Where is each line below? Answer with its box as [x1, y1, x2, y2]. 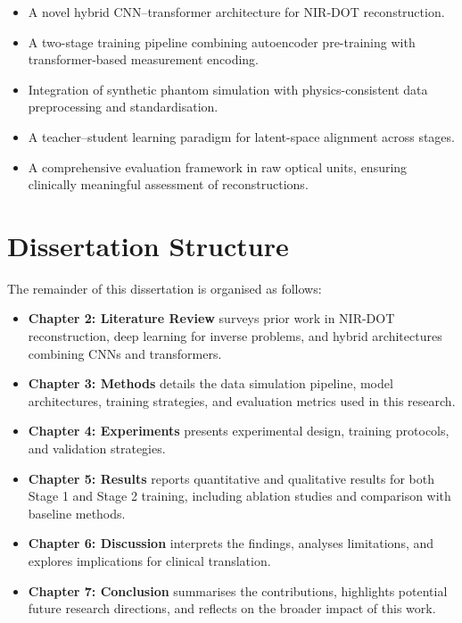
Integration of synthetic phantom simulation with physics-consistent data [28, 79, 428, 98]
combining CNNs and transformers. [28, 344, 222, 362]
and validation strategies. [28, 439, 166, 458]
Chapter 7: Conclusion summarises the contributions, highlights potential [28, 581, 448, 600]
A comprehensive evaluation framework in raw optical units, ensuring [28, 157, 408, 176]
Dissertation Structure [7, 227, 289, 263]
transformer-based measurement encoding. [28, 50, 260, 69]
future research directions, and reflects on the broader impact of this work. [28, 599, 436, 618]
